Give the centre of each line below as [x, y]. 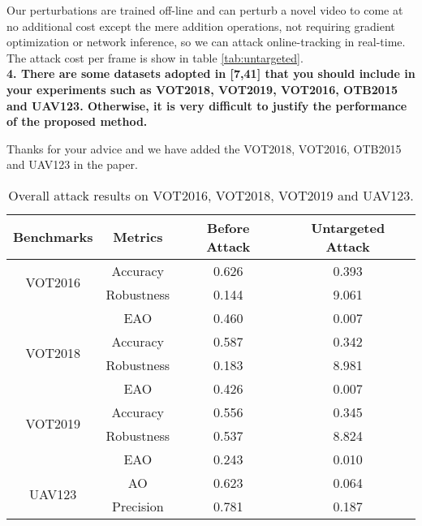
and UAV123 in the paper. [72, 164]
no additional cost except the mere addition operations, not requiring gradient [201, 26]
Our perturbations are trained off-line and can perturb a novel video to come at [205, 10]
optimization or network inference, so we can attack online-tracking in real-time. [206, 42]
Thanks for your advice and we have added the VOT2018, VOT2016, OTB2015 [204, 148]
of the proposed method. [77, 121]
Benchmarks [53, 237]
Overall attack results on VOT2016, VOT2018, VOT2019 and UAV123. [211, 195]
